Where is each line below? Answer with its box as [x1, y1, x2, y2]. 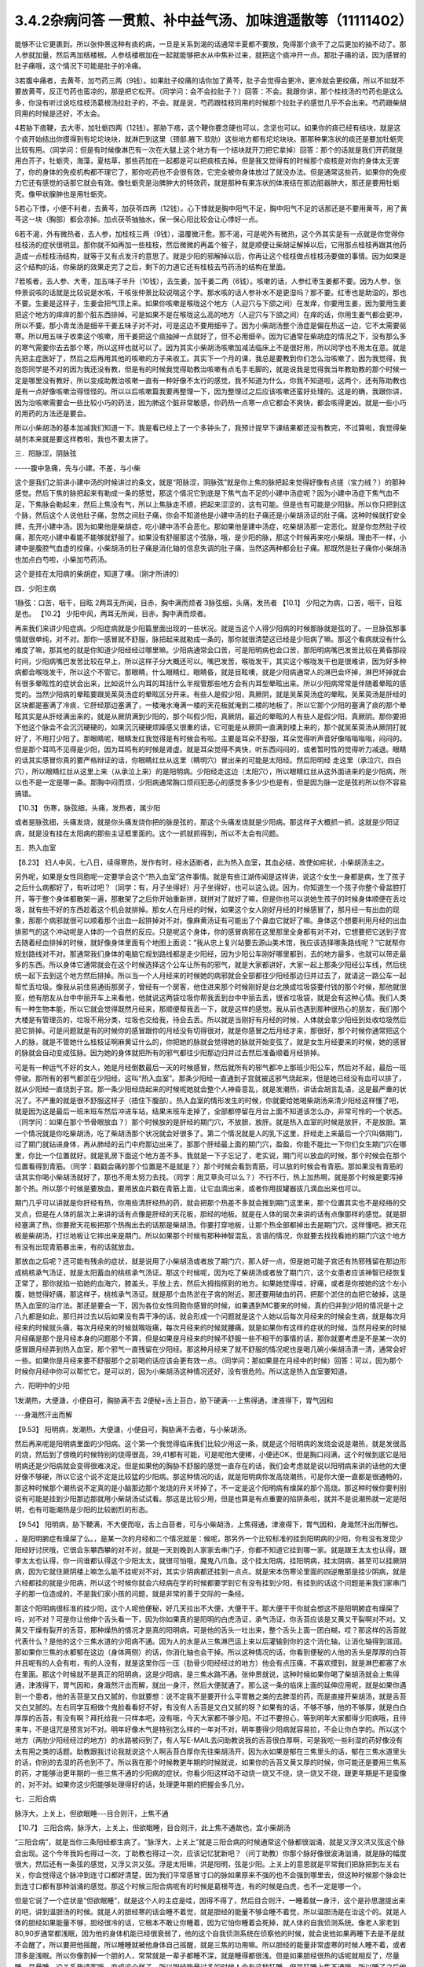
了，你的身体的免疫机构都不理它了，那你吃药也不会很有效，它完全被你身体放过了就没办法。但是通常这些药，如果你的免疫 [14, 167, 407, 176]
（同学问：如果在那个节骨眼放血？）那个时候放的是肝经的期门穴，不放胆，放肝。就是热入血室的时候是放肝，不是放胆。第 [14, 1117, 407, 1127]
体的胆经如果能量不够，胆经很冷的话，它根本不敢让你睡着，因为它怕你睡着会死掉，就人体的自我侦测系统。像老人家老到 [14, 1918, 400, 1928]
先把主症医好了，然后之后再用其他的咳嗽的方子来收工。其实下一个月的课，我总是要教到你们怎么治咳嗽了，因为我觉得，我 [14, 354, 407, 364]
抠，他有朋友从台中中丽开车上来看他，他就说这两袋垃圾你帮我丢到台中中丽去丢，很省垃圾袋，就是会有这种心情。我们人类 [14, 993, 407, 1002]
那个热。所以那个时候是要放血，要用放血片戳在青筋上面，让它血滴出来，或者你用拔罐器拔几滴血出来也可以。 [14, 1183, 365, 1193]
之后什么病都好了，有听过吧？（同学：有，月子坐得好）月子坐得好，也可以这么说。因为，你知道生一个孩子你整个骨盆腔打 [14, 883, 407, 892]
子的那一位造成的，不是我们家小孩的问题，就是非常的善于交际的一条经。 [14, 1589, 249, 1599]
